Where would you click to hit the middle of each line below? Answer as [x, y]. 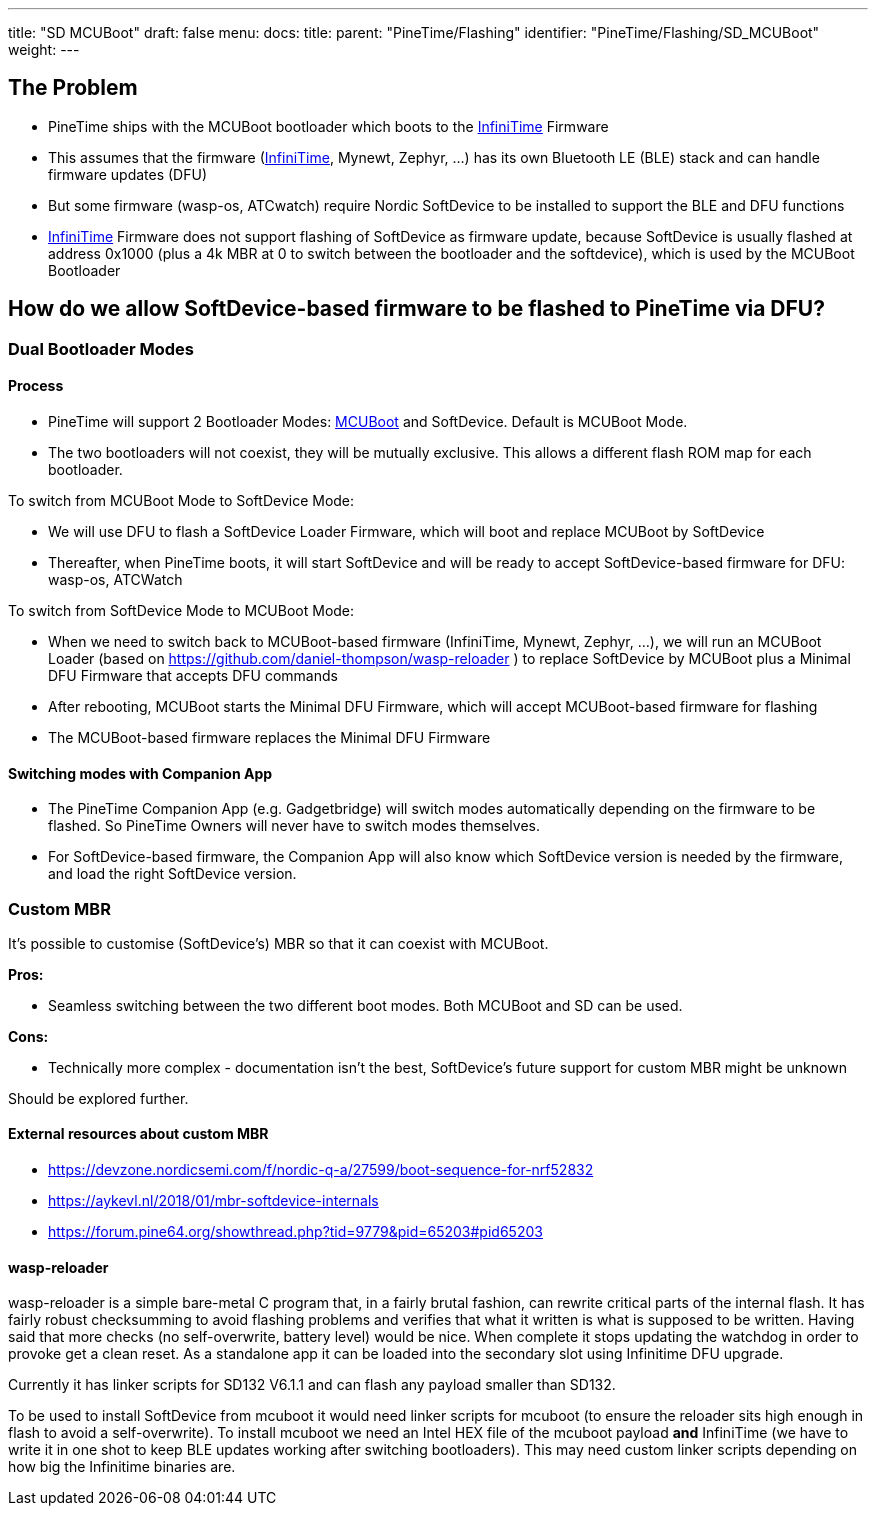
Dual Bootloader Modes [101, 348]
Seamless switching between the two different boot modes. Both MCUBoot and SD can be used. [365, 1005]
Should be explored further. [98, 1098]
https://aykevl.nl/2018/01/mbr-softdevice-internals [213, 1201]
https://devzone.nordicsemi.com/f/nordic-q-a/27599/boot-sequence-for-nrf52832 [321, 1170]
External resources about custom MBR [138, 1134]
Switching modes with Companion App [140, 773]
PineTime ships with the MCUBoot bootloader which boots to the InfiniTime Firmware [328, 126]
